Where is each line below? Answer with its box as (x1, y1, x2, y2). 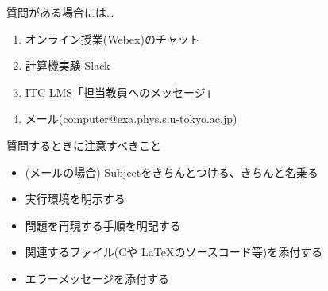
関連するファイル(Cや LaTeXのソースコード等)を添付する (25, 243, 323, 260)
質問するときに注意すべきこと (6, 136, 162, 153)
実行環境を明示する (25, 190, 125, 207)
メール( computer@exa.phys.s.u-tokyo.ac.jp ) (25, 110, 237, 127)
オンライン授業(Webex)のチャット (25, 30, 200, 47)
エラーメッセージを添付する (25, 270, 169, 286)
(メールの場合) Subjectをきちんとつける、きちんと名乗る (25, 163, 318, 180)
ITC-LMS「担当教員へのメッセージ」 (25, 83, 217, 100)
